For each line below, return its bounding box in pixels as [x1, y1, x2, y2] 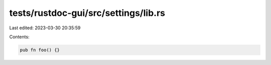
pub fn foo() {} [20, 47, 60, 53]
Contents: [9, 34, 30, 40]
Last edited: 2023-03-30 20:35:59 [9, 25, 81, 31]
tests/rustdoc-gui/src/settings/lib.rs [9, 7, 166, 18]
